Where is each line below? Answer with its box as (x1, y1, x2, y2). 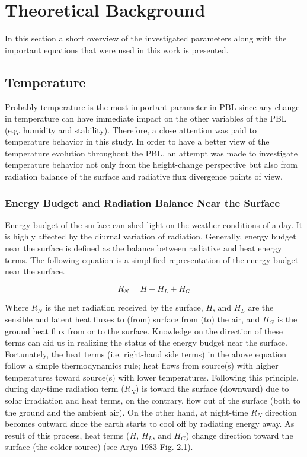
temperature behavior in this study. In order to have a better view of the (5, 135, 270, 148)
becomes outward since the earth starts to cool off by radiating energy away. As (5, 417, 295, 430)
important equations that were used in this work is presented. (5, 43, 229, 56)
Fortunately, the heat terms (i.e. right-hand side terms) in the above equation (5, 347, 287, 360)
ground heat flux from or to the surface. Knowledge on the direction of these (5, 324, 283, 337)
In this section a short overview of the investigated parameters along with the (5, 32, 287, 44)
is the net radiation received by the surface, (45, 301, 203, 314)
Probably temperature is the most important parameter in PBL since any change (5, 100, 300, 113)
